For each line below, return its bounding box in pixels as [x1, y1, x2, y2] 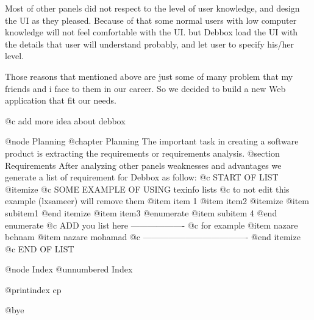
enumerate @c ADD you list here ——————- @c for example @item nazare [5, 218, 298, 231]
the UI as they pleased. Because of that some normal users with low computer [5, 13, 297, 26]
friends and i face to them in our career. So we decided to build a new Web [5, 82, 286, 94]
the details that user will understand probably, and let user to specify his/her [5, 37, 294, 50]
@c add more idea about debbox [5, 114, 126, 127]
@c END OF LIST [5, 242, 74, 255]
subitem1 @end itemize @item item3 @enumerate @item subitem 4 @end [5, 206, 277, 219]
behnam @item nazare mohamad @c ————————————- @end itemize [5, 230, 301, 243]
